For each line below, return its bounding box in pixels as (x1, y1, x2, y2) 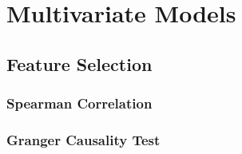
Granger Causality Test (6, 129, 161, 149)
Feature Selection (6, 51, 153, 76)
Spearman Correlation (6, 93, 153, 113)
